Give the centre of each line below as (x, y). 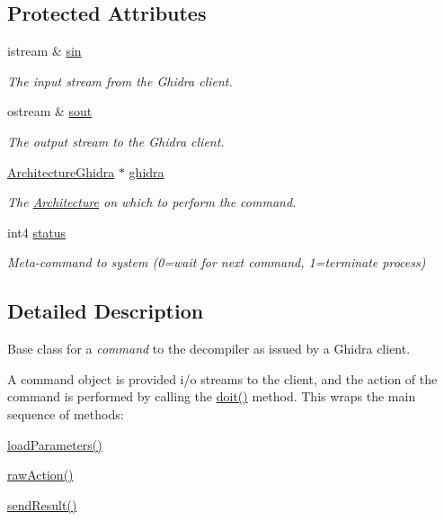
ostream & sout (50, 111)
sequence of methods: (66, 413)
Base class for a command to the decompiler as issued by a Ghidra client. (209, 349)
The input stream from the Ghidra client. (120, 81)
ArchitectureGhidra (61, 171)
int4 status (37, 232)
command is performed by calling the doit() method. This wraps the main (212, 396)
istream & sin (44, 51)
